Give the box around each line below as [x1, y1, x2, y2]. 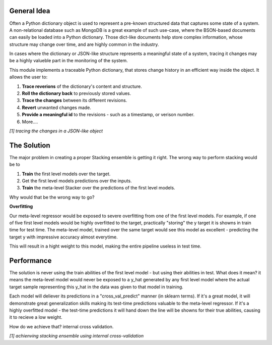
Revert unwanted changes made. [22, 104, 92, 111]
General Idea [9, 7, 50, 15]
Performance [9, 257, 52, 265]
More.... [22, 119, 38, 125]
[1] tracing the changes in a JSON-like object [9, 128, 103, 134]
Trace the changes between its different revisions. [22, 97, 127, 104]
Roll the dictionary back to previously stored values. [22, 90, 131, 96]
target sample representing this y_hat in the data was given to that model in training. [9, 283, 183, 290]
